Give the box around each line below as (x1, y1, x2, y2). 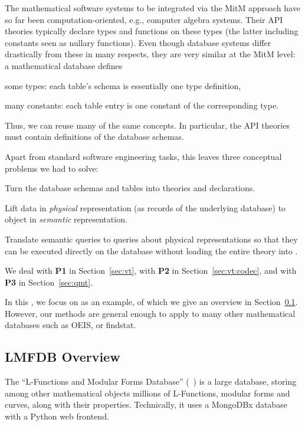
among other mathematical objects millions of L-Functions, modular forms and (5, 386, 290, 399)
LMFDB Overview (5, 348, 120, 366)
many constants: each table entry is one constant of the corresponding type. (5, 99, 279, 112)
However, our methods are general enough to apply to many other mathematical (5, 307, 296, 319)
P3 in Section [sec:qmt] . (5, 276, 93, 288)
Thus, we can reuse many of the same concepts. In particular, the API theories (5, 119, 290, 131)
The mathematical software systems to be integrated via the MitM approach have (5, 2, 300, 14)
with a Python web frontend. (5, 410, 109, 422)
